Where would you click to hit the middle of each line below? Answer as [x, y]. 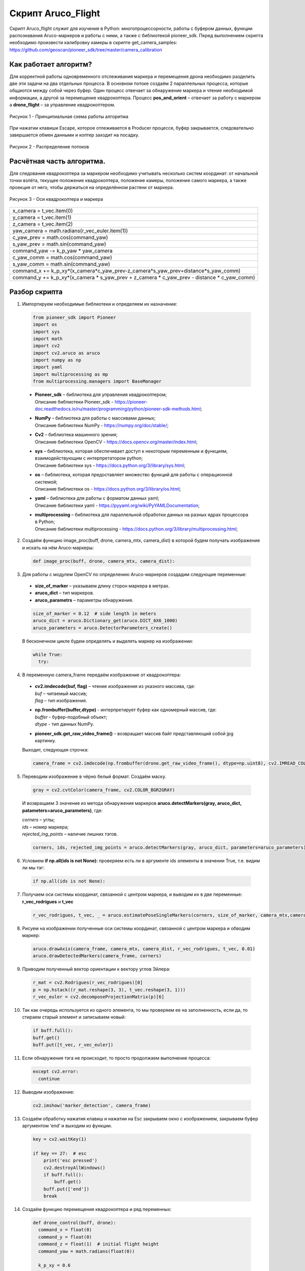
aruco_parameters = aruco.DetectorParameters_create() [102, 628]
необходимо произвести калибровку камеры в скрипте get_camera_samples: [93, 43]
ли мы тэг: [33, 868]
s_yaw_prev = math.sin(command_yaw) [59, 244]
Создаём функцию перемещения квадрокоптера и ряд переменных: [97, 1209]
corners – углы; [39, 820]
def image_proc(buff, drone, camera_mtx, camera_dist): [104, 561]
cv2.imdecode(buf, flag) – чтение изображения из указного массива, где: [115, 686]
